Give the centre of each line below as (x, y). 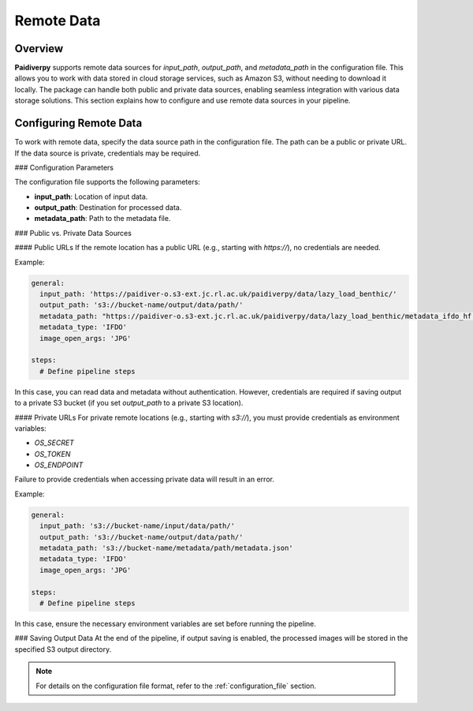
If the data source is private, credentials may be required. (108, 153)
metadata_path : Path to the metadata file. (102, 219)
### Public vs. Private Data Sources (73, 233)
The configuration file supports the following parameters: (107, 182)
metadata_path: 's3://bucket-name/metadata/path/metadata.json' (166, 548)
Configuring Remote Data (78, 123)
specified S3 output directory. (63, 649)
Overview (39, 49)
